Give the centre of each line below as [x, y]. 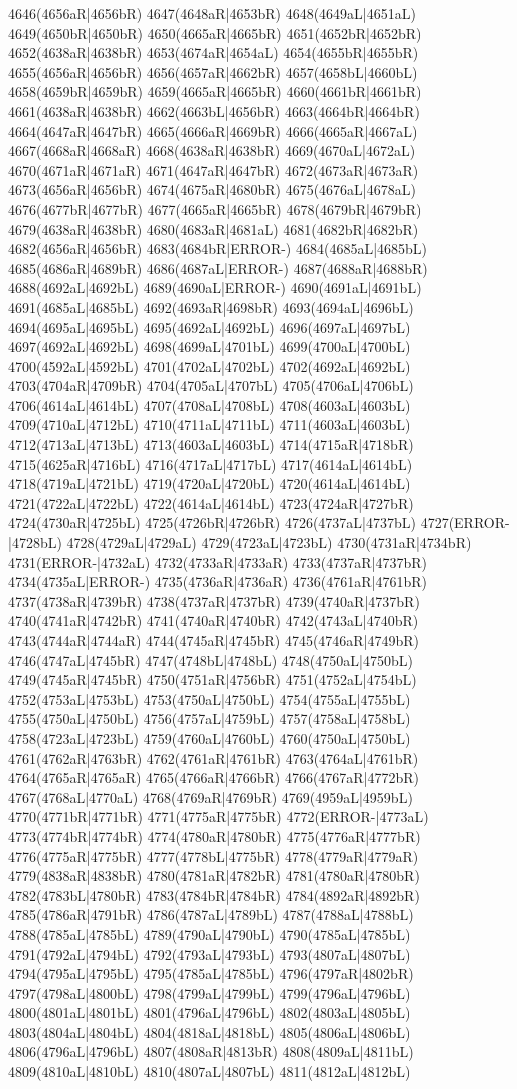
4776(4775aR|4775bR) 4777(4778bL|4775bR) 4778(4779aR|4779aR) [213, 855]
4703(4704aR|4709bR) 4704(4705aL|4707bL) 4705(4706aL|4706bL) [211, 385]
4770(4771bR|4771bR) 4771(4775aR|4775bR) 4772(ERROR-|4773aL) [218, 816]
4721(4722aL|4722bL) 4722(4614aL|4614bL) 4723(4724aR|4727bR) [211, 502]
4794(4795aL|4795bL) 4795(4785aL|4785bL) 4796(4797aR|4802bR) [211, 973]
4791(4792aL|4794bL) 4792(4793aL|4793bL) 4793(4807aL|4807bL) [209, 953]
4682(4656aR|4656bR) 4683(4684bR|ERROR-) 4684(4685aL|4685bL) [218, 248]
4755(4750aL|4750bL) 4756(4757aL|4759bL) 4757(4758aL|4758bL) [209, 718]
